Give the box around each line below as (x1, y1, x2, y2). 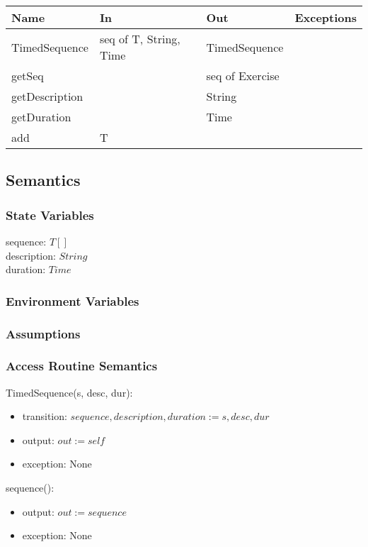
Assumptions (6, 324, 81, 342)
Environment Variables (6, 292, 139, 309)
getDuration (11, 109, 71, 125)
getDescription (11, 88, 84, 104)
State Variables (6, 206, 94, 223)
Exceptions (294, 9, 357, 26)
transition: (22, 409, 67, 424)
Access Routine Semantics (6, 357, 158, 375)
